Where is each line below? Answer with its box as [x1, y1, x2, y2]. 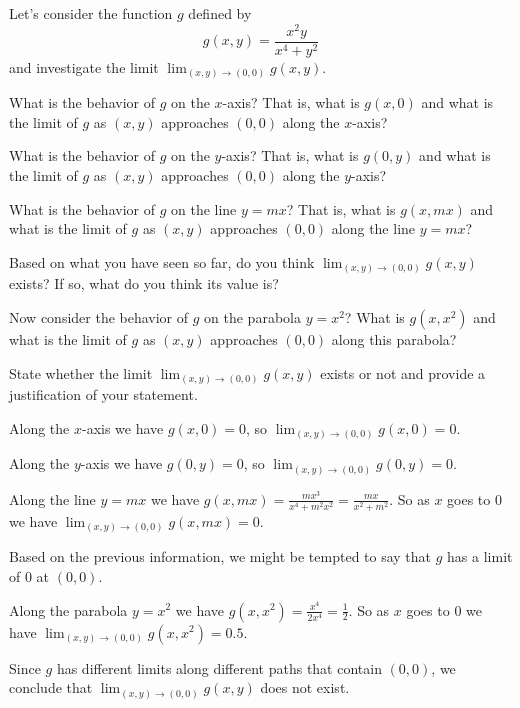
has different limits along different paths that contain [56, 657, 382, 678]
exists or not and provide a [320, 362, 486, 383]
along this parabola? [331, 328, 457, 349]
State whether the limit [9, 362, 153, 383]
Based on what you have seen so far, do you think [9, 251, 315, 272]
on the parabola [204, 306, 301, 327]
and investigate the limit [9, 56, 159, 77]
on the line [170, 198, 237, 219]
